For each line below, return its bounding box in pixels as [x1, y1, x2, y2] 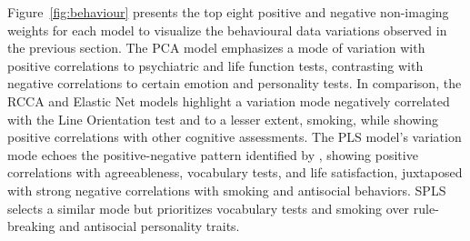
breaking [7, 216, 55, 236]
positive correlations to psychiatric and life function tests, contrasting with [7, 55, 424, 75]
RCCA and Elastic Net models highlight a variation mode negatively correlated [7, 91, 450, 110]
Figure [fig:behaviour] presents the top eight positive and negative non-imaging [7, 3, 449, 21]
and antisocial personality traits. [59, 216, 240, 236]
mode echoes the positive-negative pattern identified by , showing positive [7, 145, 418, 164]
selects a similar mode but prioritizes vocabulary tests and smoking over [7, 198, 410, 217]
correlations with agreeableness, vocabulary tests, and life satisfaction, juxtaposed [7, 163, 463, 182]
